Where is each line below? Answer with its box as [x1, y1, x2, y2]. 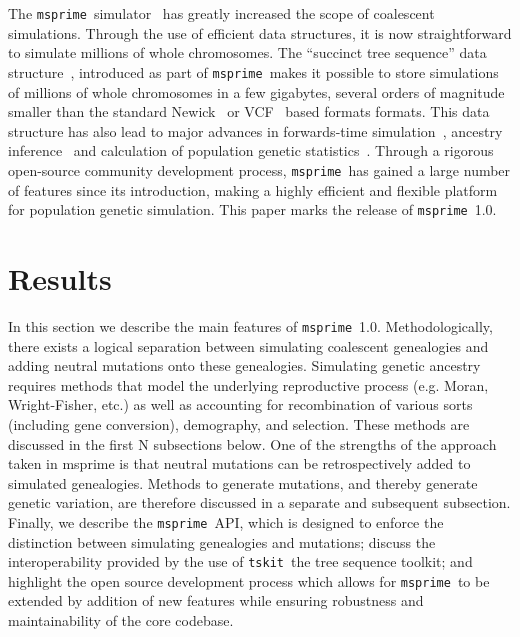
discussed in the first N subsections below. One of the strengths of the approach [8, 433, 497, 454]
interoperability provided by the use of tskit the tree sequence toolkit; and [8, 551, 473, 572]
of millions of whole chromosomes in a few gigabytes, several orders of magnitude [8, 81, 505, 102]
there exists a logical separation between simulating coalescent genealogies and [8, 335, 489, 356]
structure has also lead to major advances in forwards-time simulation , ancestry [8, 120, 503, 141]
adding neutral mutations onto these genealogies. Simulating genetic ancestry [8, 355, 481, 376]
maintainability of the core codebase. [8, 610, 234, 631]
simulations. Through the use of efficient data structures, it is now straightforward [8, 22, 512, 43]
